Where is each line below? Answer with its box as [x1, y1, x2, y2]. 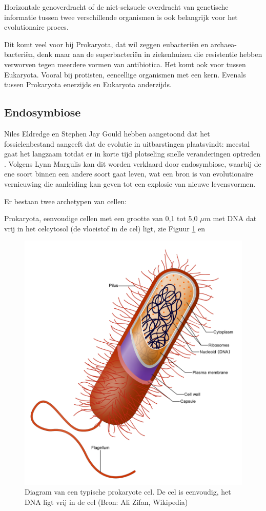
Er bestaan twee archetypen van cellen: [4, 195, 127, 206]
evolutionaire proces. [4, 22, 69, 32]
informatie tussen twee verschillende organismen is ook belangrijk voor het [4, 11, 238, 22]
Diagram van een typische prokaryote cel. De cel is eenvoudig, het [25, 486, 231, 497]
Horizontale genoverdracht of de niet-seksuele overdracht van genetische [4, 2, 229, 12]
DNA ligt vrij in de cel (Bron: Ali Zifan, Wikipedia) [25, 497, 188, 507]
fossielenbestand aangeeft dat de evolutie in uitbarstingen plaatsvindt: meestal [4, 138, 250, 149]
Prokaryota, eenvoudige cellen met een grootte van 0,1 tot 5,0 [4, 213, 198, 224]
